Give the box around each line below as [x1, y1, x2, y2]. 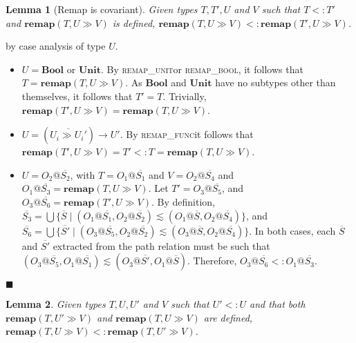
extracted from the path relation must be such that [53, 238, 270, 253]
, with [70, 167, 95, 182]
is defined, [112, 15, 156, 30]
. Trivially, [162, 88, 207, 103]
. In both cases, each [249, 223, 336, 237]
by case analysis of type [6, 39, 106, 53]
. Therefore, [187, 253, 237, 268]
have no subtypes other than [215, 75, 336, 90]
